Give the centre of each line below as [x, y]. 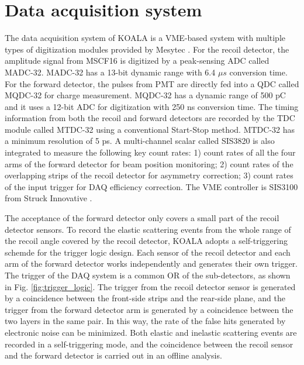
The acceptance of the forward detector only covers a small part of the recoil [142, 218]
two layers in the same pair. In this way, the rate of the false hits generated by [145, 321]
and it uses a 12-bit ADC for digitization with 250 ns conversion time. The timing [152, 106]
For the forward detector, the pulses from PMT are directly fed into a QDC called [152, 83]
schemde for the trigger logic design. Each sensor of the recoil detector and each [148, 252]
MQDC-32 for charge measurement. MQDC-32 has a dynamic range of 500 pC [145, 95]
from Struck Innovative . [49, 198]
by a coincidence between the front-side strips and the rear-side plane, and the [145, 298]
